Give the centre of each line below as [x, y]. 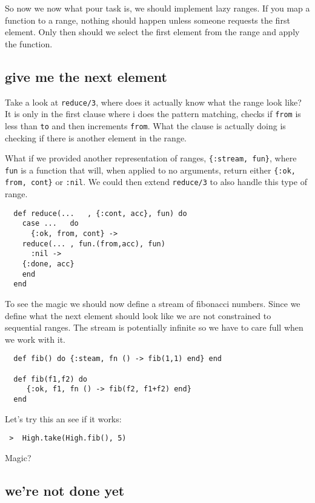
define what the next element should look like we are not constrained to [138, 315]
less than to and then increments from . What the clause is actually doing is [145, 125]
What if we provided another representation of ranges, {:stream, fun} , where [151, 158]
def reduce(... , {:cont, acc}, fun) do [100, 213]
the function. [29, 43]
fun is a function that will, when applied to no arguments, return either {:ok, [150, 170]
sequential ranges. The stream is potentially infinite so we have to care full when [154, 327]
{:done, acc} [48, 264]
